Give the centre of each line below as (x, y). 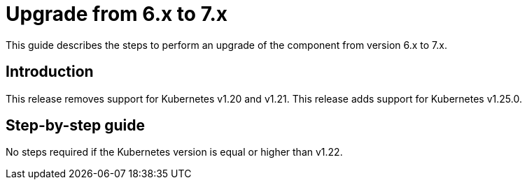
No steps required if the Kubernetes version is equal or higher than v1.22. (174, 152)
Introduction (50, 72)
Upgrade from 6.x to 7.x (117, 14)
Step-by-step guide (76, 126)
